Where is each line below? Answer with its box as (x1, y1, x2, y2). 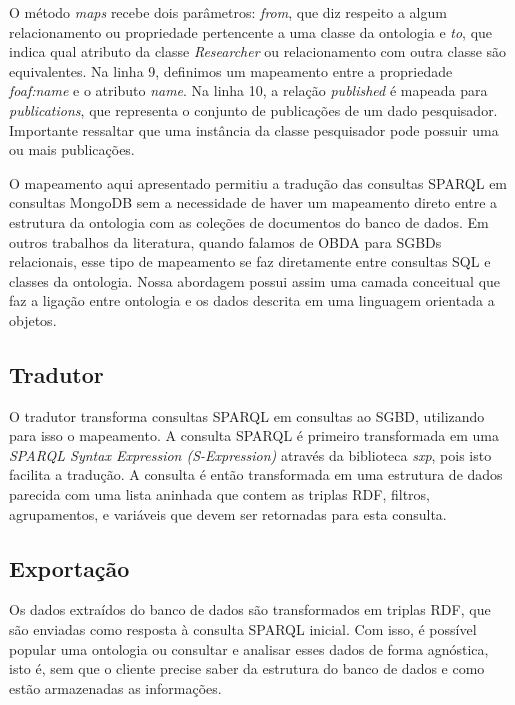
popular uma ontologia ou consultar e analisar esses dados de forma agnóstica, (9, 638, 489, 659)
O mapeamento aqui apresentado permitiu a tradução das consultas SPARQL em (9, 172, 508, 193)
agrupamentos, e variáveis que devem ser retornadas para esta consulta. (9, 503, 447, 524)
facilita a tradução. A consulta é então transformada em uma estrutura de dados (9, 464, 503, 485)
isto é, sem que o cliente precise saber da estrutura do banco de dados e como (9, 658, 485, 679)
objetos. (9, 309, 57, 330)
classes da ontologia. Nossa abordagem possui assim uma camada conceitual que (9, 270, 501, 291)
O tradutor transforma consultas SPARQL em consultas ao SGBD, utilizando (9, 405, 485, 426)
